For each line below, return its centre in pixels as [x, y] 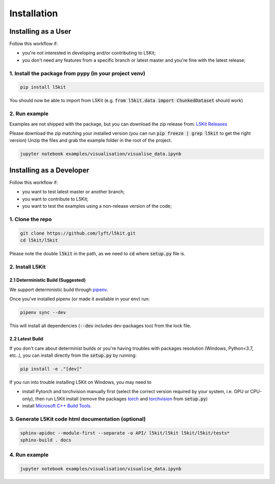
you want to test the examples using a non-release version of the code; [97, 206]
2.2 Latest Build [26, 339]
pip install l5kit [43, 87]
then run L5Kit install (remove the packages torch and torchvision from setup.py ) [122, 399]
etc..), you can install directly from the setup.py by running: [73, 355]
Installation [34, 13]
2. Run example [29, 114]
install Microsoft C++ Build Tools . [57, 406]
